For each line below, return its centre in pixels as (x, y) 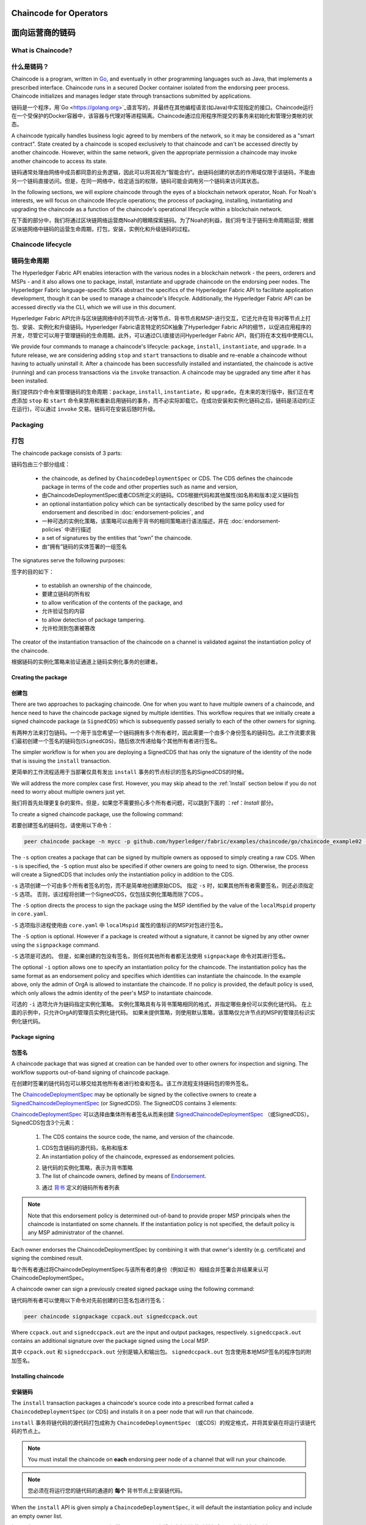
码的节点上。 (27, 1431)
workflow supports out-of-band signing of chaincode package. (91, 1072)
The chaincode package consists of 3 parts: (66, 453)
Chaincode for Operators (59, 13)
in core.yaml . (30, 914)
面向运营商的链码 (43, 33)
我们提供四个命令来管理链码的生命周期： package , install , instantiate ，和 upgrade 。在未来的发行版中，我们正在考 (163, 392)
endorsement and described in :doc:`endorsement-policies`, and (123, 512)
